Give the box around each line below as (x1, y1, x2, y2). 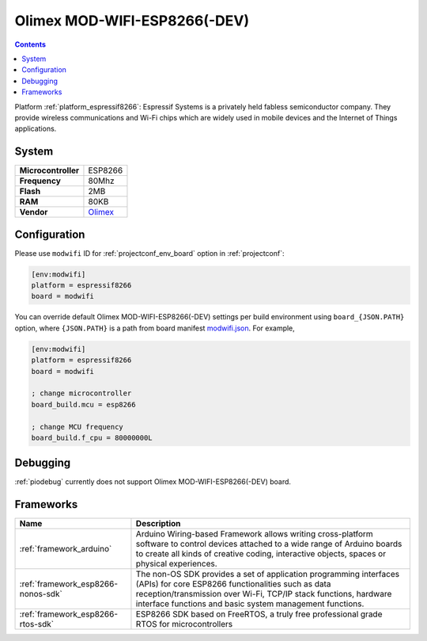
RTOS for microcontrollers (135, 619, 233, 630)
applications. (14, 124, 57, 134)
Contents (14, 40, 47, 49)
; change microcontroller (31, 389, 132, 398)
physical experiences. (135, 559, 217, 570)
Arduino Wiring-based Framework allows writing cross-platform (135, 528, 373, 540)
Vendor (19, 207, 48, 218)
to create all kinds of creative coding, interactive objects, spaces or (135, 548, 387, 559)
